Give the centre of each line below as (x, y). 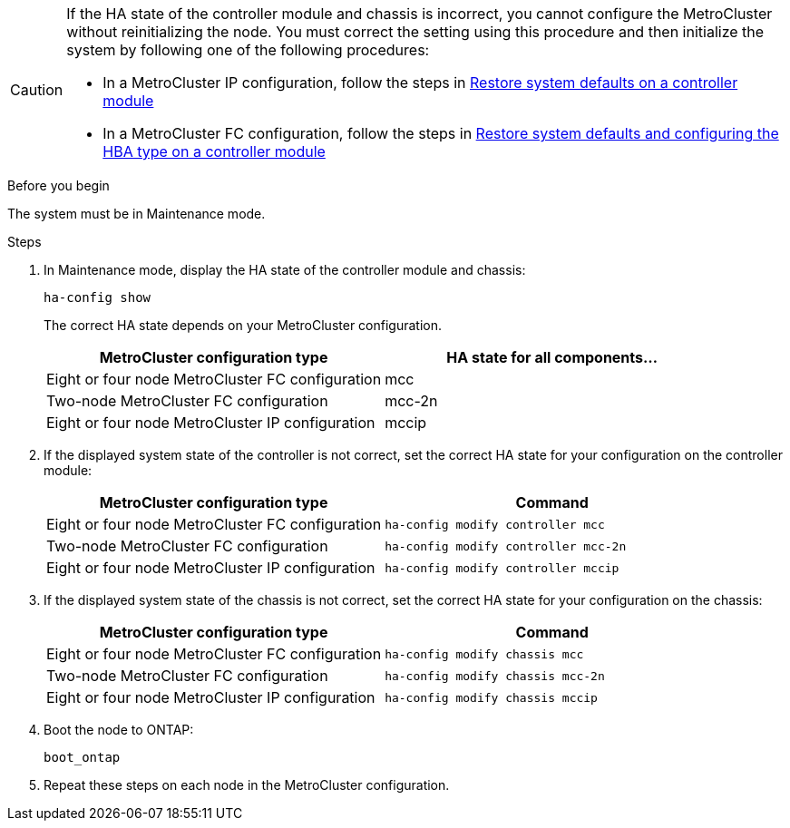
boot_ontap (82, 757)
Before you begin (59, 185)
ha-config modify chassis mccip (491, 697)
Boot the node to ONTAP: (119, 730)
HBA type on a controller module (214, 151)
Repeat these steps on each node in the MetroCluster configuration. (247, 785)
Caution (37, 90)
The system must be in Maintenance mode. (137, 214)
